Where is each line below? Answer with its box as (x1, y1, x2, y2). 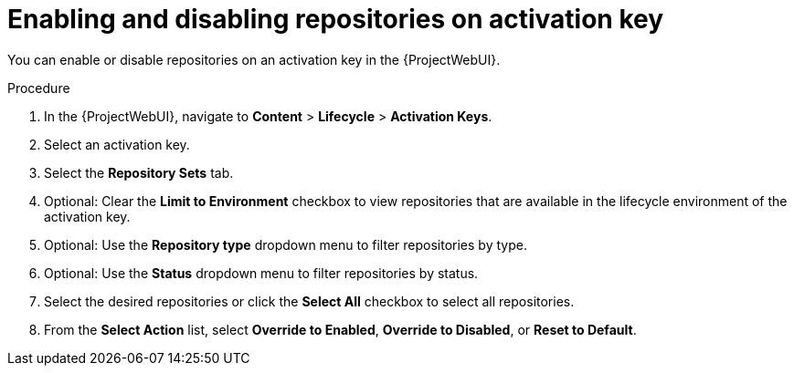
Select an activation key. (44, 136, 190, 152)
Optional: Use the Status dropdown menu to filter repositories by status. (44, 264, 479, 281)
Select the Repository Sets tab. (44, 164, 234, 181)
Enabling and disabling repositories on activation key (7, 4, 664, 35)
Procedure (7, 79, 70, 96)
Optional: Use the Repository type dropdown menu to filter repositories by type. (44, 236, 527, 253)
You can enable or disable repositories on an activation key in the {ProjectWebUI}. (7, 51, 501, 67)
